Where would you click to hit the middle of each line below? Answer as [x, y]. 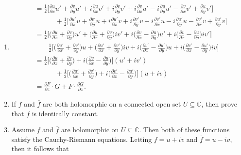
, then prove [219, 104]
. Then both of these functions [184, 130]
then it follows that [40, 148]
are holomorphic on [90, 130]
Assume [23, 130]
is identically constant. [65, 113]
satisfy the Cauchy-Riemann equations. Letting [82, 139]
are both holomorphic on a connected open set [112, 104]
